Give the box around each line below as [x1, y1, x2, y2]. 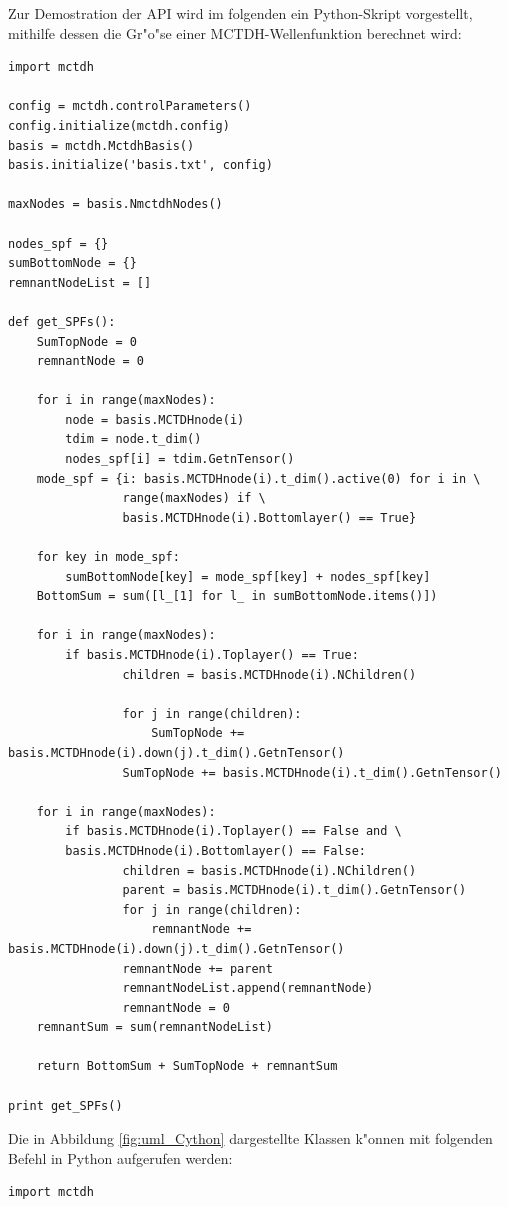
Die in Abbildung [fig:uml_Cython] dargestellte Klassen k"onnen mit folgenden [8, 1128, 493, 1149]
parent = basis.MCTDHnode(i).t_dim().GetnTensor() [122, 883, 467, 898]
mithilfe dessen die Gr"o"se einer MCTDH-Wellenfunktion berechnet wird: [8, 22, 462, 43]
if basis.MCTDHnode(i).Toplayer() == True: [65, 648, 359, 662]
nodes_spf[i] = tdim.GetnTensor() [65, 452, 295, 467]
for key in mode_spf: [36, 550, 180, 565]
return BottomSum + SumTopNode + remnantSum [36, 1059, 338, 1074]
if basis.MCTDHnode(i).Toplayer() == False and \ [65, 824, 402, 839]
